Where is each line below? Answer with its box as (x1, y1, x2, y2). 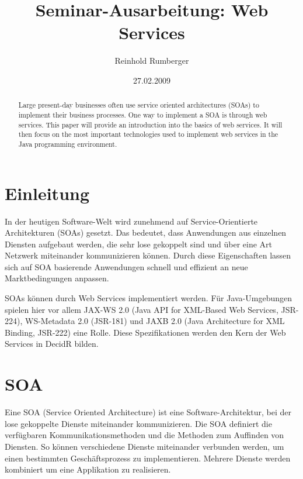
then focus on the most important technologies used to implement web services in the (18, 129, 278, 139)
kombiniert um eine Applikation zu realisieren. (5, 463, 171, 475)
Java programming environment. (18, 139, 117, 149)
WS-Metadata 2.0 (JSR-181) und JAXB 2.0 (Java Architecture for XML (25, 315, 285, 327)
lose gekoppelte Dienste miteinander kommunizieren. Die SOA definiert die (5, 417, 272, 429)
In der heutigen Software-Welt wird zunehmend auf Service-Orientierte (5, 215, 258, 227)
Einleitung (5, 181, 90, 205)
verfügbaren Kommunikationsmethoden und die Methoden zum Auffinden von (5, 429, 284, 441)
